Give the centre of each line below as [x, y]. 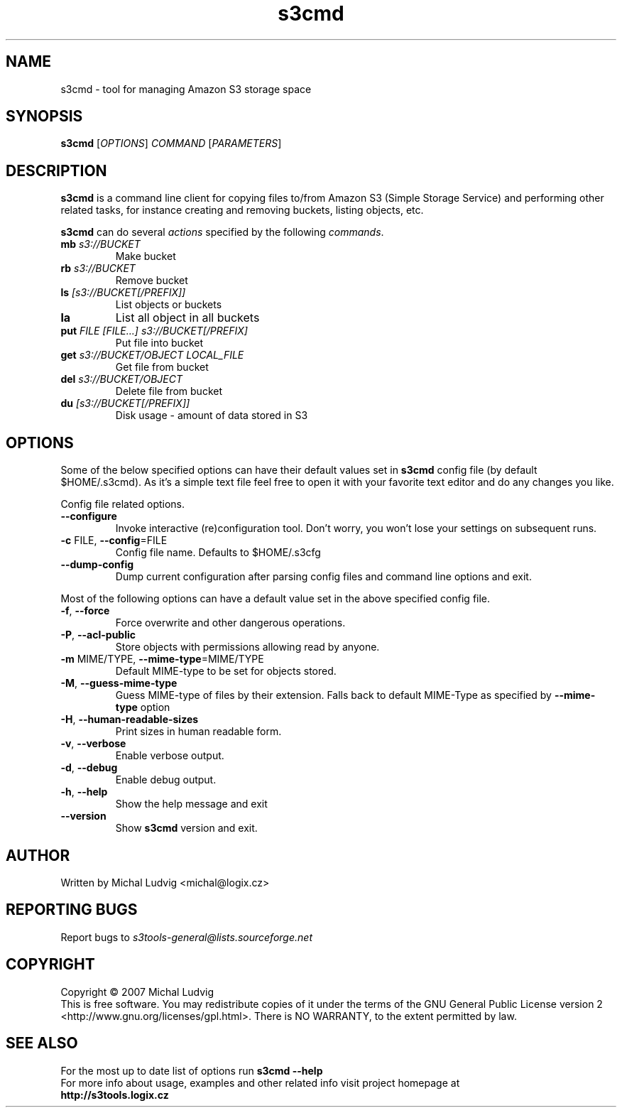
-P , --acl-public [98, 635]
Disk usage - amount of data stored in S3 [212, 416]
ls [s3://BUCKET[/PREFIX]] [123, 293]
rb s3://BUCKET [98, 268]
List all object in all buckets [187, 318]
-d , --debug [89, 768]
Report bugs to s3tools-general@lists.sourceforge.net [186, 937]
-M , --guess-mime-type [119, 683]
